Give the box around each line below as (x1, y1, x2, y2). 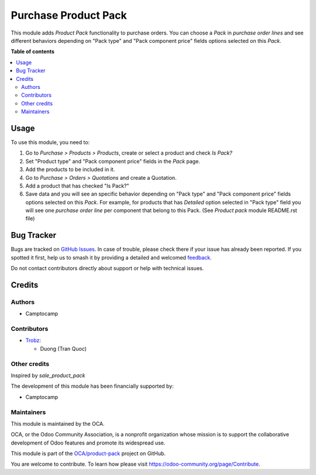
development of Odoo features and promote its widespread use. (11, 439, 166, 446)
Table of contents (11, 48, 55, 55)
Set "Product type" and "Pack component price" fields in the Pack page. (25, 158, 200, 165)
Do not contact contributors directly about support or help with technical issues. (11, 265, 204, 272)
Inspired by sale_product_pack (11, 372, 85, 379)
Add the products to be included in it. (25, 166, 115, 173)
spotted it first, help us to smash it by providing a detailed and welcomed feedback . (11, 254, 212, 261)
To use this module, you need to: (11, 138, 90, 146)
